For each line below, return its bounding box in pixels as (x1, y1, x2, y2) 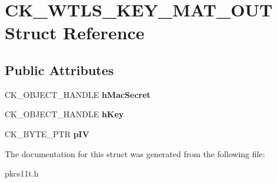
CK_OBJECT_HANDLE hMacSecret (5, 88, 151, 100)
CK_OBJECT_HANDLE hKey (5, 108, 124, 120)
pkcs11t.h (5, 167, 39, 179)
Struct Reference (5, 21, 145, 45)
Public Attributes (5, 60, 114, 79)
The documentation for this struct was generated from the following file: (5, 147, 265, 160)
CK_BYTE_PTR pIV (5, 127, 89, 140)
